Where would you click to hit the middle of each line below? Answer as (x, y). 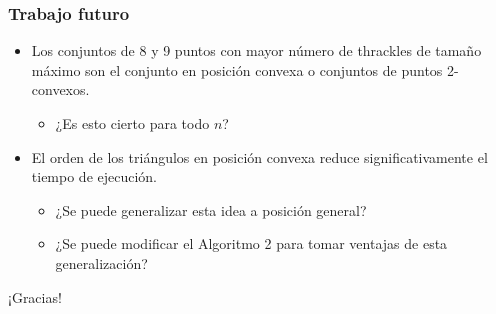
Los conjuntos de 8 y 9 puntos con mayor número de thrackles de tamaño (256, 50)
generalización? (101, 262)
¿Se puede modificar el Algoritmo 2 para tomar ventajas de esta (251, 243)
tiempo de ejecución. (94, 176)
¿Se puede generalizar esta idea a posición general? (211, 209)
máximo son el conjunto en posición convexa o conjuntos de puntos (237, 69)
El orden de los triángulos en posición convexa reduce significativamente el (259, 156)
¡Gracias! (35, 296)
